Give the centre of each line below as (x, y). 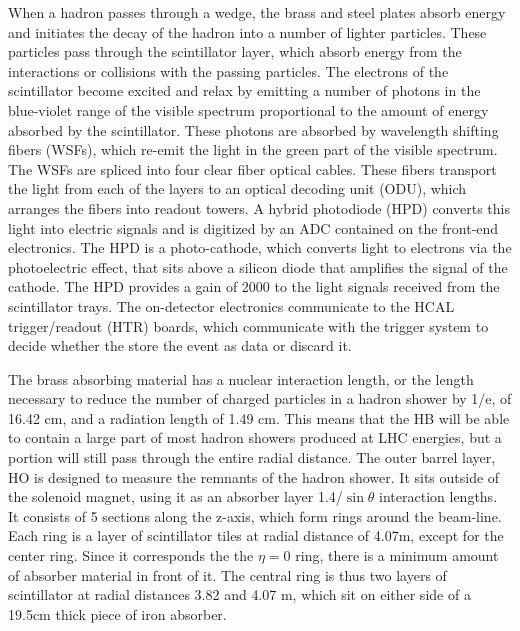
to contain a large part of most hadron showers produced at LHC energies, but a (255, 437)
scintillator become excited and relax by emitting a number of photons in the (244, 90)
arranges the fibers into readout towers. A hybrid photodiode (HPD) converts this (259, 207)
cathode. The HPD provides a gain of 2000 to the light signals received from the (254, 286)
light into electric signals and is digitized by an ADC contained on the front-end (253, 227)
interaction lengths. (438, 496)
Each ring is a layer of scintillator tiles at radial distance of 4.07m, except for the (256, 535)
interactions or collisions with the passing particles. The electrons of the (228, 70)
